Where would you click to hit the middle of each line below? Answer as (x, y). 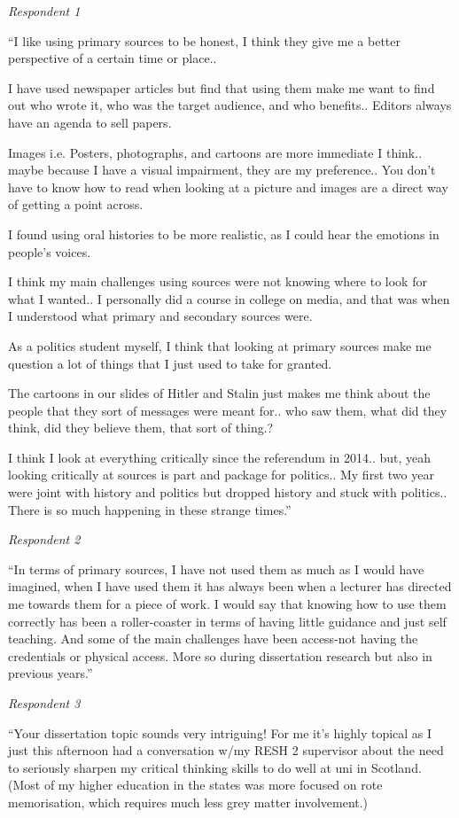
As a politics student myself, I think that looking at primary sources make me (220, 345)
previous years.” (51, 673)
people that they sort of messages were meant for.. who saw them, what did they (228, 410)
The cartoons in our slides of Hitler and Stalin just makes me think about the (219, 393)
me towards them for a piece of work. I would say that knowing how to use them (227, 604)
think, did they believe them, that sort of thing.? (141, 428)
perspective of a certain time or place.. (113, 58)
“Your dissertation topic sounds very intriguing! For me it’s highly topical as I (220, 732)
